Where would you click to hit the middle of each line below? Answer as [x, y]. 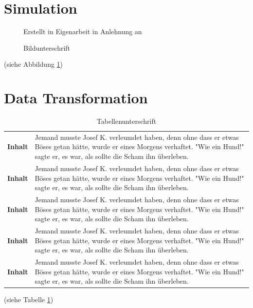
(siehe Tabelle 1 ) [29, 299]
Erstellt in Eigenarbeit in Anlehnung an [83, 31]
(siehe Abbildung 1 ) [34, 64]
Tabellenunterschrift [126, 121]
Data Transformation [76, 98]
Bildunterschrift [47, 48]
